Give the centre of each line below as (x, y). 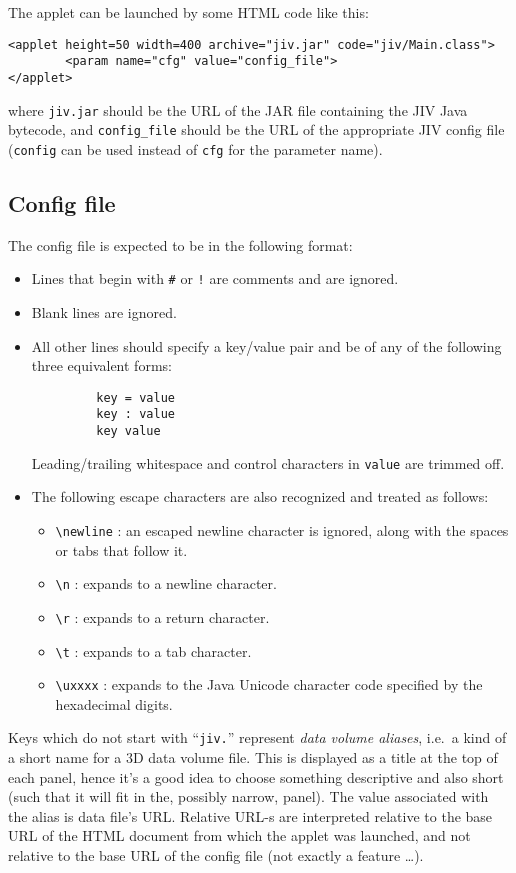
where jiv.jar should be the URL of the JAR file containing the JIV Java (238, 109)
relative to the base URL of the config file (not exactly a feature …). (216, 855)
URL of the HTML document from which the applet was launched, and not (239, 835)
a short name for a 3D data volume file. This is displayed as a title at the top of (253, 757)
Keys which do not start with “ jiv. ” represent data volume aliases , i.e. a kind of (257, 737)
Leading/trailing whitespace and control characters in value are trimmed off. (268, 462)
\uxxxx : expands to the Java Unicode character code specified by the (269, 684)
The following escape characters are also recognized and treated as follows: (260, 496)
